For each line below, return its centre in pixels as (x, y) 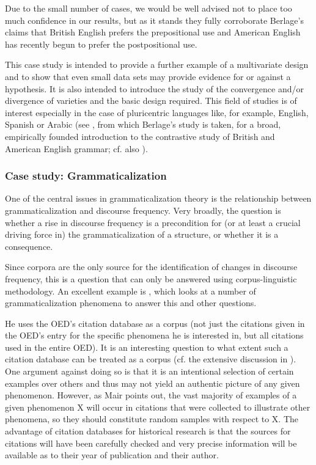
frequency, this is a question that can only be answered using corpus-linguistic (151, 278)
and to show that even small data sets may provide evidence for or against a (148, 76)
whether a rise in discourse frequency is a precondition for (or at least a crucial (153, 222)
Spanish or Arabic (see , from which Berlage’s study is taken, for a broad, (143, 124)
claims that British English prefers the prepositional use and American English (153, 32)
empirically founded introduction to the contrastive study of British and (140, 136)
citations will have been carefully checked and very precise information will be (151, 443)
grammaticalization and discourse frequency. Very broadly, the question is (143, 210)
